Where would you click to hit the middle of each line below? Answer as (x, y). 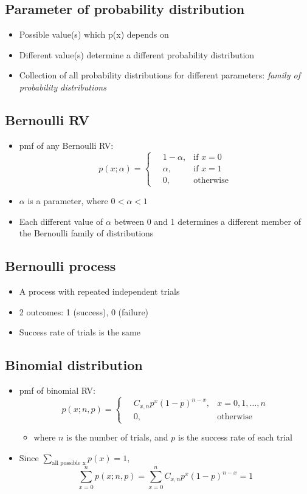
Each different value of (61, 221)
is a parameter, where (68, 200)
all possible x (69, 463)
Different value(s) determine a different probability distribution (137, 54)
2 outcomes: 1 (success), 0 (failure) (84, 311)
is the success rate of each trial (235, 437)
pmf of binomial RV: (57, 390)
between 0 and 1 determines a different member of (207, 221)
